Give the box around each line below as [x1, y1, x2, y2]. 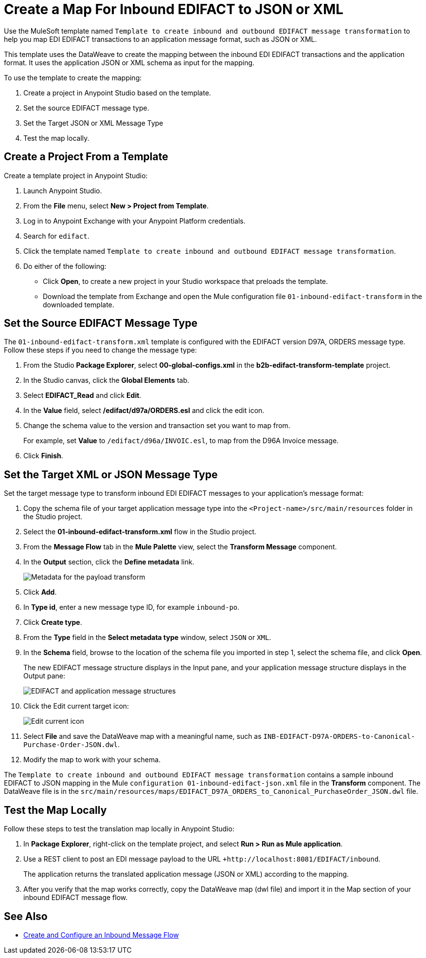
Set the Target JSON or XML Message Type [23, 118, 163, 127]
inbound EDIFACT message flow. [23, 893, 128, 902]
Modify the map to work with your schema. [23, 755, 161, 764]
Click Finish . [23, 451, 63, 460]
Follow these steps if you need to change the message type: [4, 346, 197, 355]
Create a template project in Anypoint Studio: [4, 171, 148, 180]
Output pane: [23, 672, 65, 680]
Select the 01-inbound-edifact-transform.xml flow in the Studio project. [23, 527, 257, 536]
